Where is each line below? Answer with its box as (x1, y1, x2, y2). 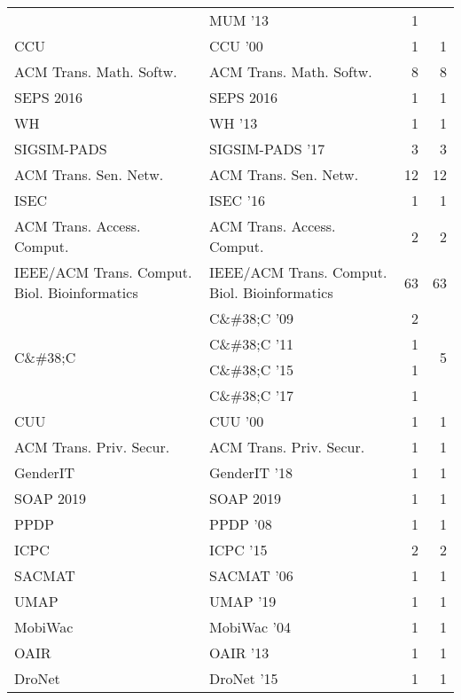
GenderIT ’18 (208, 462, 293, 483)
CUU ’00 (208, 411, 264, 431)
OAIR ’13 (208, 642, 270, 663)
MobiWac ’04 (208, 617, 292, 637)
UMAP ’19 (208, 591, 277, 611)
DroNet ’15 (208, 668, 278, 688)
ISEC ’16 (208, 190, 265, 210)
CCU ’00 (208, 35, 263, 56)
